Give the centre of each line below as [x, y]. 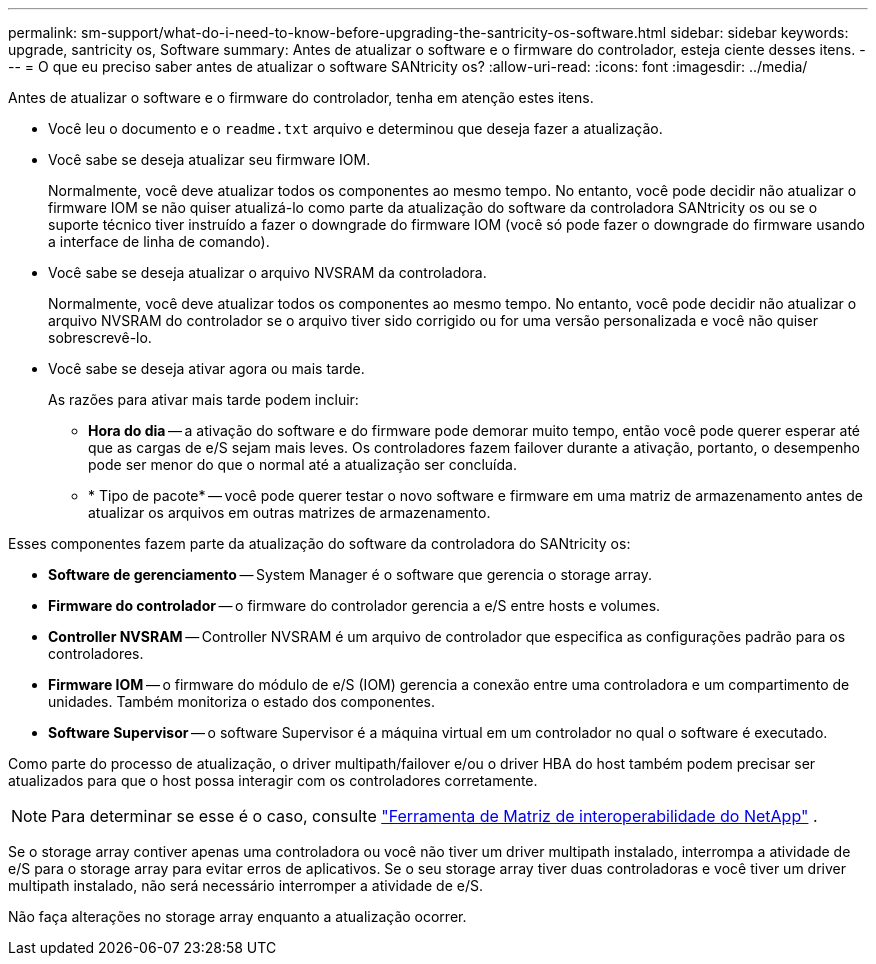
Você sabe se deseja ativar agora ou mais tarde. [206, 368]
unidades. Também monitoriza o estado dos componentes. [241, 701]
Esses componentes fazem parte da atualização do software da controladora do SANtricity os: [319, 543]
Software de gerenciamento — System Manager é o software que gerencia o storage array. [350, 574]
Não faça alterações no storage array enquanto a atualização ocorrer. [237, 916]
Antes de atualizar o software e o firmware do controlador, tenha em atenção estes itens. [301, 97]
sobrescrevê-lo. [100, 337]
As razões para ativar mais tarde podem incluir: [203, 399]
